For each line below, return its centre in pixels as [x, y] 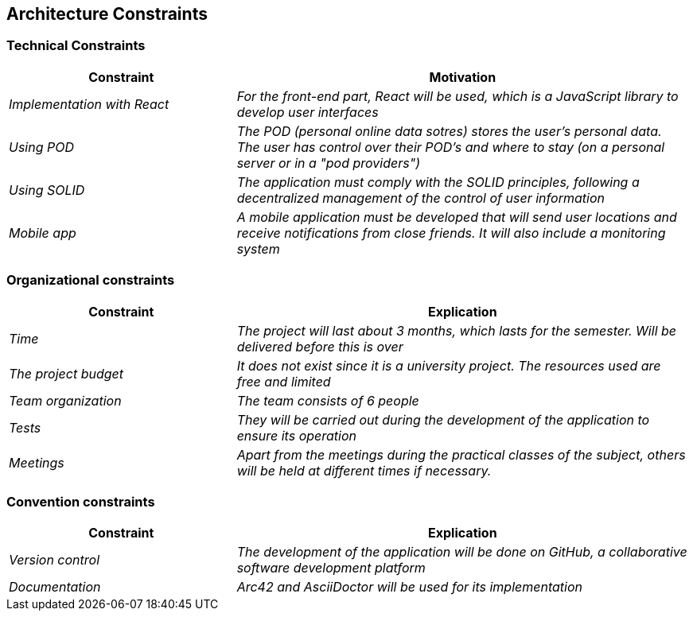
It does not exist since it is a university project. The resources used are [449, 365]
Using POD [41, 147]
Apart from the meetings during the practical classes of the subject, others [461, 454]
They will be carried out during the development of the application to [443, 419]
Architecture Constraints [107, 14]
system [258, 248]
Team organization [65, 400]
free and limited [284, 381]
